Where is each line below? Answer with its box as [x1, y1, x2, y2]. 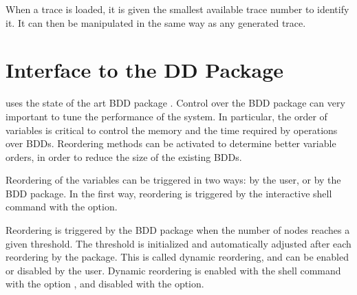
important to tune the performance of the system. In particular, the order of [6, 109, 327, 123]
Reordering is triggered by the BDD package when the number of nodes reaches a [6, 223, 350, 237]
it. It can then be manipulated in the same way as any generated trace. [6, 15, 306, 30]
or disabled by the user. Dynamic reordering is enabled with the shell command [6, 263, 341, 277]
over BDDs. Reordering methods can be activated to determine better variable [6, 136, 336, 151]
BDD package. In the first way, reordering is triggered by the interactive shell [6, 186, 332, 200]
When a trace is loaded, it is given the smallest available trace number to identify [6, 2, 349, 16]
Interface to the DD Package [6, 56, 284, 84]
